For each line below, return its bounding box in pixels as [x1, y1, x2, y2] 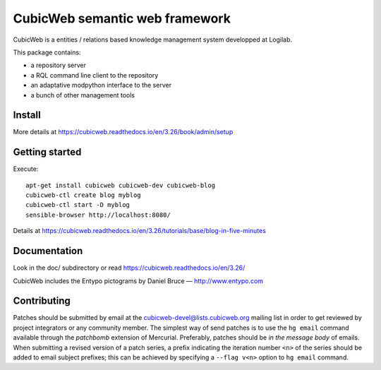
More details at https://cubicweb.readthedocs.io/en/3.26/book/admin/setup [13, 128, 234, 136]
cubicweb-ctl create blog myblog [25, 191, 141, 199]
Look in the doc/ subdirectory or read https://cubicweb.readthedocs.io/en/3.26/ [13, 263, 246, 272]
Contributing [13, 295, 71, 307]
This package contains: [13, 48, 81, 56]
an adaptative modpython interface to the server [30, 81, 172, 90]
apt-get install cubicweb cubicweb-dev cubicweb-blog [25, 181, 215, 189]
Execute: [13, 165, 39, 173]
